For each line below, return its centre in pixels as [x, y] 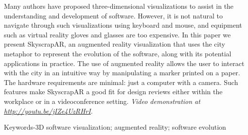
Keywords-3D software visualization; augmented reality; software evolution [115, 127]
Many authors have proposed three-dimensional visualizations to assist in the [119, 6]
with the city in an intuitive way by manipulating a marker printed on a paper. [122, 73]
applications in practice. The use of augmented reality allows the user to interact [124, 63]
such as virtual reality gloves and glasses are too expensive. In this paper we [117, 34]
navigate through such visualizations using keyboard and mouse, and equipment [123, 25]
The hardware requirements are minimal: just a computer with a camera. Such [121, 82]
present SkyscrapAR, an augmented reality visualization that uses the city [115, 44]
